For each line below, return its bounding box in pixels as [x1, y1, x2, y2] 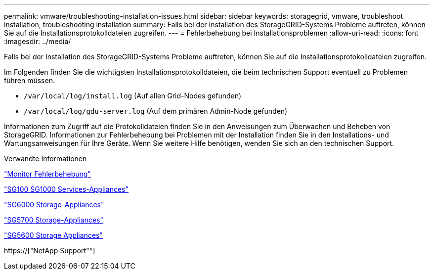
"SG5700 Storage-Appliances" [4, 216, 104, 224]
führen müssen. [4, 76, 55, 85]
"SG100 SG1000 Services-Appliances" [4, 185, 129, 193]
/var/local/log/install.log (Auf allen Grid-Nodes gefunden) [24, 91, 242, 100]
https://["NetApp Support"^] [4, 246, 95, 255]
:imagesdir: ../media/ [4, 37, 71, 46]
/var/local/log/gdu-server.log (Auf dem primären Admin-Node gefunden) [24, 107, 288, 115]
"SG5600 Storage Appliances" [4, 231, 103, 239]
